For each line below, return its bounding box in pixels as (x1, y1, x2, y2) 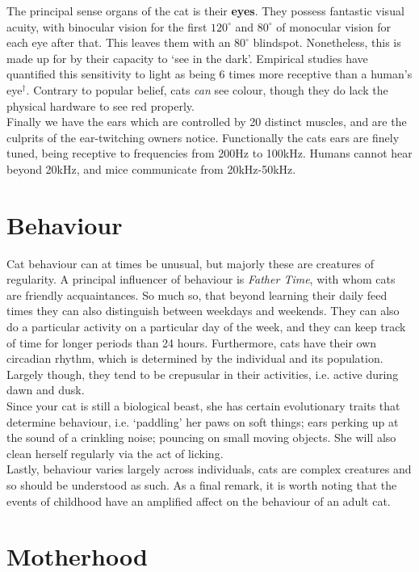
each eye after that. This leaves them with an (6, 34, 231, 51)
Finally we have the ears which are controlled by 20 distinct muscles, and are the (6, 113, 407, 130)
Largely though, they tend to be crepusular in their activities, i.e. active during (6, 365, 399, 382)
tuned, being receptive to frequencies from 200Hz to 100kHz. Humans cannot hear (6, 145, 413, 162)
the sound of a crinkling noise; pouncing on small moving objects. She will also (6, 429, 396, 446)
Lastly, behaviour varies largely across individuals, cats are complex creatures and (6, 461, 412, 477)
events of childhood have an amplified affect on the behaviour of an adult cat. (6, 492, 391, 509)
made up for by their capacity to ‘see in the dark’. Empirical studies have (6, 49, 368, 66)
